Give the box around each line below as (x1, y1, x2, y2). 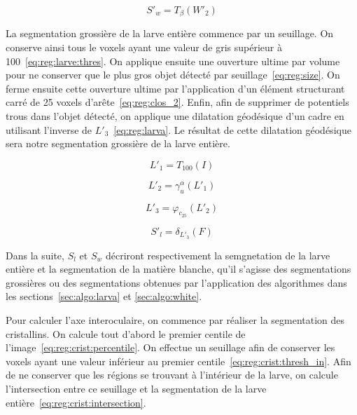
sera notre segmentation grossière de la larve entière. (6, 136, 230, 151)
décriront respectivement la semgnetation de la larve (105, 247, 330, 262)
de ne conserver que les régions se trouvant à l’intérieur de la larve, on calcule (6, 367, 338, 382)
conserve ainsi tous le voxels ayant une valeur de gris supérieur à (6, 40, 282, 55)
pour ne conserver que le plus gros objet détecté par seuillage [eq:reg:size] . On (6, 67, 340, 82)
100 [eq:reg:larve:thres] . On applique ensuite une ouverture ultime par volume (6, 53, 340, 68)
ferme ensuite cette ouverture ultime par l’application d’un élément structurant (6, 81, 345, 95)
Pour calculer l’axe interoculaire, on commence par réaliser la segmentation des (6, 313, 345, 327)
